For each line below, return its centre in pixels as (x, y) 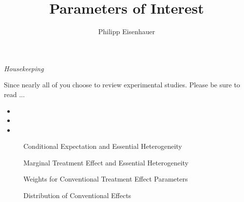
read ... (14, 94)
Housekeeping (24, 68)
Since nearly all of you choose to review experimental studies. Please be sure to (122, 85)
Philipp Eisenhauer (127, 31)
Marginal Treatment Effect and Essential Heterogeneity (106, 162)
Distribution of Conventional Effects (77, 195)
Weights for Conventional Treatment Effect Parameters (106, 179)
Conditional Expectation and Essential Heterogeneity (103, 146)
